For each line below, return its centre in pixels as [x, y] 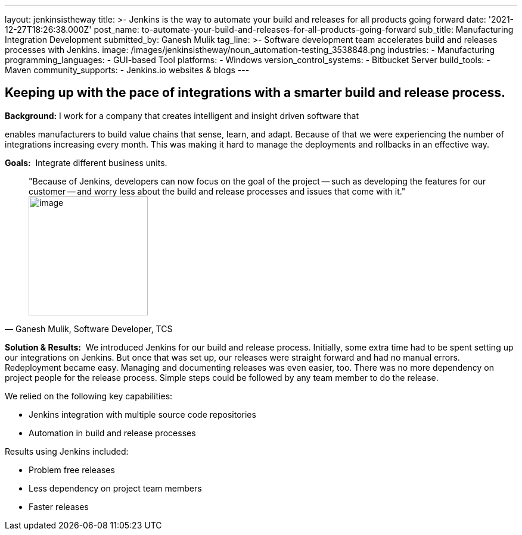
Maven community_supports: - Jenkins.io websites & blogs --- [127, 70]
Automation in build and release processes [112, 433]
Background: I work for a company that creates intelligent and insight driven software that [182, 115]
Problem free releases [72, 470]
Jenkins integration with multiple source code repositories [142, 414]
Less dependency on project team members [115, 488]
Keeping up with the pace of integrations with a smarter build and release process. [255, 93]
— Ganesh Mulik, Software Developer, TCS [89, 328]
